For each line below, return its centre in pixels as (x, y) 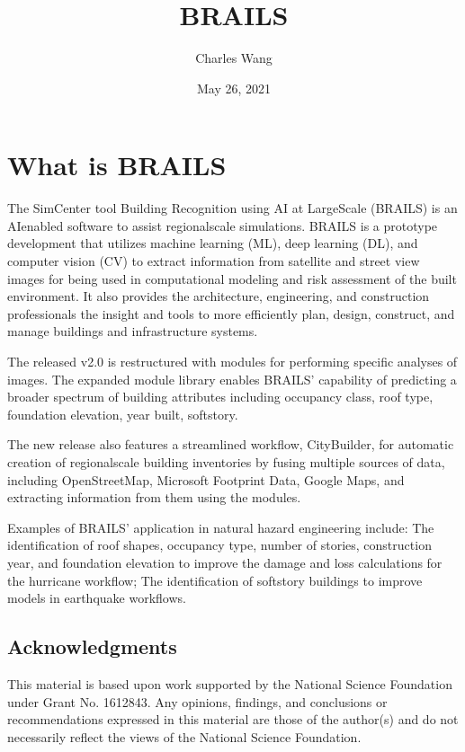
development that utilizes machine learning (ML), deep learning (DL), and (213, 243)
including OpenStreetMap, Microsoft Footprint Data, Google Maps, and (206, 479)
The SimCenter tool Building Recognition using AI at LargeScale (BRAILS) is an (232, 208)
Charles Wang (234, 58)
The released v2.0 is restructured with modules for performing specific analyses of (232, 361)
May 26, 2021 (234, 88)
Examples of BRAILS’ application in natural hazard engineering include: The (221, 527)
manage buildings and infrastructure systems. (133, 331)
